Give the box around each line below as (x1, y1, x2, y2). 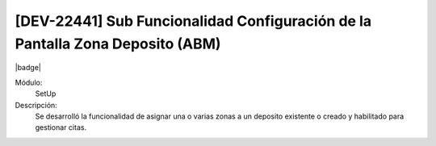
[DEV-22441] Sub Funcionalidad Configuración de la (15, 12, 371, 30)
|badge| (15, 63, 42, 73)
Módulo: (15, 77, 43, 87)
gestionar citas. (35, 123, 87, 132)
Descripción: (15, 100, 58, 110)
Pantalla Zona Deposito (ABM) (15, 35, 221, 52)
